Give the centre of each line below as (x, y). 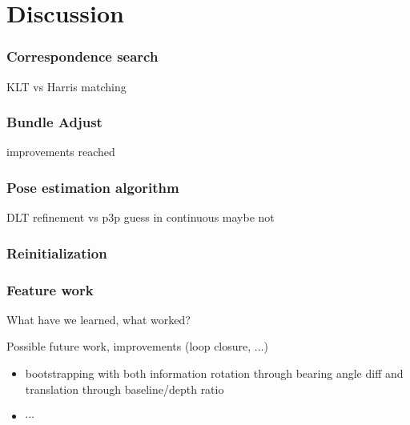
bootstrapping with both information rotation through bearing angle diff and (214, 373)
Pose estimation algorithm (93, 187)
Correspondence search (82, 56)
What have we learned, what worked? (98, 319)
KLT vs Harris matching (66, 86)
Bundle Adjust (54, 122)
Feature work (50, 289)
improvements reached (61, 152)
